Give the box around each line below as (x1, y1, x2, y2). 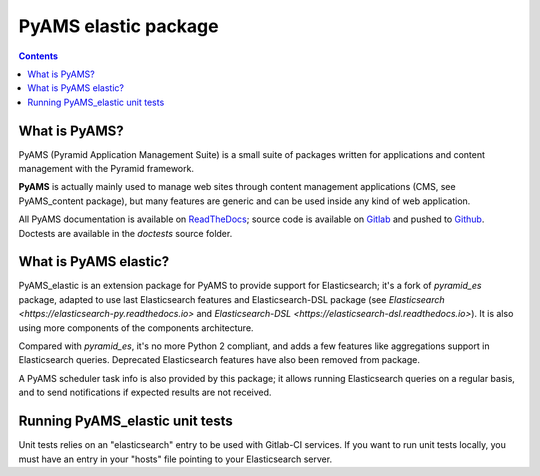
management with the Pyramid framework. (18, 163, 195, 175)
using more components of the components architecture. (18, 321, 254, 334)
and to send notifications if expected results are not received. (18, 386, 272, 399)
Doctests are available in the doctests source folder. (18, 227, 233, 239)
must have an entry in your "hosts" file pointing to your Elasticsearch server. (18, 453, 333, 465)
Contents (18, 50, 59, 62)
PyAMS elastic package (18, 15, 219, 37)
